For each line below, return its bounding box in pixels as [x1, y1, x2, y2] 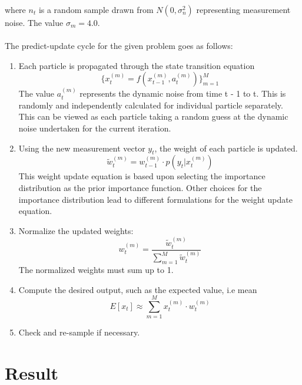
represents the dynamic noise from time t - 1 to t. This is [79, 87, 286, 100]
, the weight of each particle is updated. [154, 142, 298, 154]
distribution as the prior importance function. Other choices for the [18, 181, 262, 193]
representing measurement [196, 4, 291, 15]
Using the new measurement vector [18, 142, 145, 154]
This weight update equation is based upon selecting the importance [18, 170, 266, 182]
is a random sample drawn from [38, 4, 154, 15]
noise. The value [5, 17, 64, 28]
